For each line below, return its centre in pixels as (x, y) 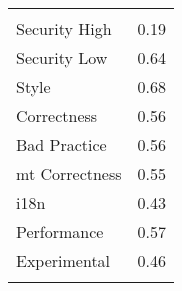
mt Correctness (69, 173)
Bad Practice (61, 144)
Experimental (63, 260)
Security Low (62, 57)
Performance (60, 231)
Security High (64, 28)
